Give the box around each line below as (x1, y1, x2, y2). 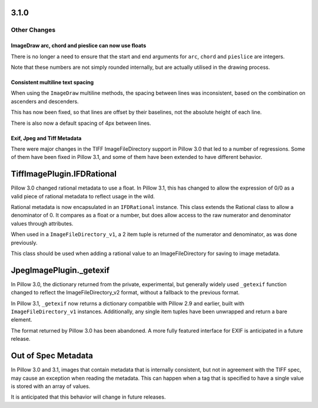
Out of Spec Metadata (11, 351, 94, 361)
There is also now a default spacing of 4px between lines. (11, 120, 151, 127)
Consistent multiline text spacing (11, 78, 94, 85)
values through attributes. (11, 220, 74, 227)
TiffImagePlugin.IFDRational (11, 169, 117, 179)
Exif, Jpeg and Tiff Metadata (11, 134, 82, 141)
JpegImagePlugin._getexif (11, 265, 110, 275)
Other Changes (11, 26, 56, 34)
